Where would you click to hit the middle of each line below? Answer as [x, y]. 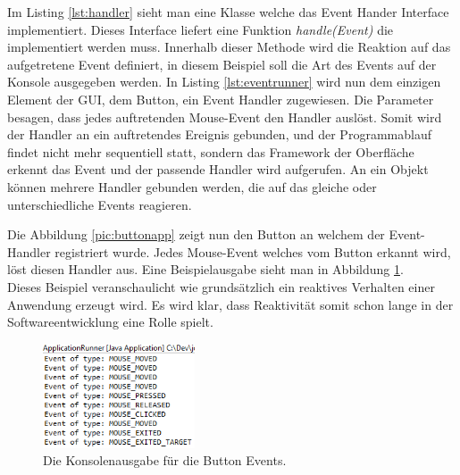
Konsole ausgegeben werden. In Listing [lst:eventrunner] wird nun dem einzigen [224, 82]
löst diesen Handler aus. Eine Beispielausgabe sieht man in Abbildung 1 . [205, 269]
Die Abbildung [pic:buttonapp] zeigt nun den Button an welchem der [196, 234]
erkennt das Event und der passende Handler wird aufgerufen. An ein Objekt [218, 169]
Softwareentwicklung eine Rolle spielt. [110, 322]
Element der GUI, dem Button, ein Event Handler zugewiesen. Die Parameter [221, 99]
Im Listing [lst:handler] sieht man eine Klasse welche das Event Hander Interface [228, 12]
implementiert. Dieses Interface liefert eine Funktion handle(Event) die [201, 29]
